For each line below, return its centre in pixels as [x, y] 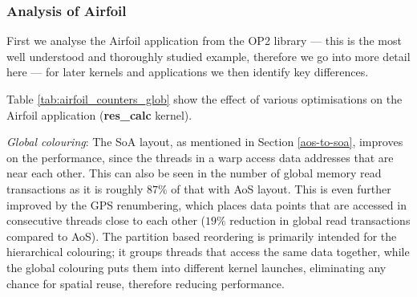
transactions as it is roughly [75, 188]
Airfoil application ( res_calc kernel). [99, 114]
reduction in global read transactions [320, 220]
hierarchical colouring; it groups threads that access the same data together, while [208, 252]
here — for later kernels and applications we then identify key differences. [188, 72]
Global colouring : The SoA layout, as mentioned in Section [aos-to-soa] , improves [205, 142]
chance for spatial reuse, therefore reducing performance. [146, 283]
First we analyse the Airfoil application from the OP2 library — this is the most [204, 41]
